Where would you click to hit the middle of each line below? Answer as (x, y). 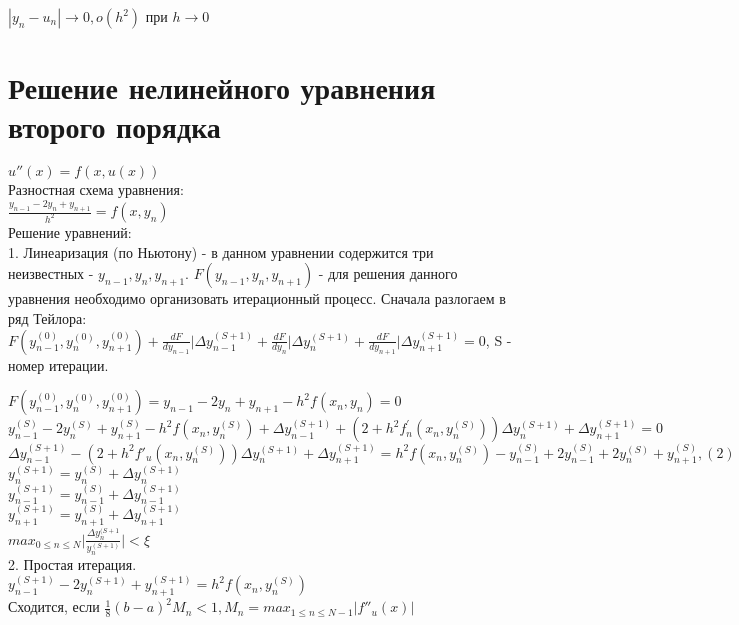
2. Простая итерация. (72, 564)
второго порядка (114, 126)
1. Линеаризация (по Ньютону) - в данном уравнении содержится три (221, 251)
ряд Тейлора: (47, 317)
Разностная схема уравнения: (96, 189)
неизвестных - (51, 273)
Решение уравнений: (70, 232)
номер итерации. (58, 364)
